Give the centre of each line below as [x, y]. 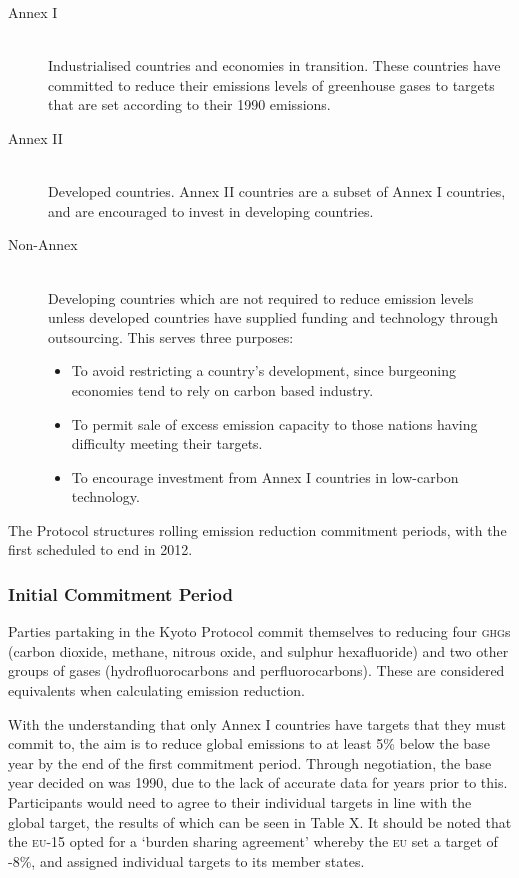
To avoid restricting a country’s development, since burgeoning [264, 370]
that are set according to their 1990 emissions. [189, 104]
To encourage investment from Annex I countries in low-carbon [265, 476]
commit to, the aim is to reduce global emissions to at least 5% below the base [249, 743]
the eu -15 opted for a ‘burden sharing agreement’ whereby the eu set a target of [253, 841]
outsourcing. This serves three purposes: [171, 336]
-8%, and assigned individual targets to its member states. [186, 860]
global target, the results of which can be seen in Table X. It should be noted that [260, 821]
